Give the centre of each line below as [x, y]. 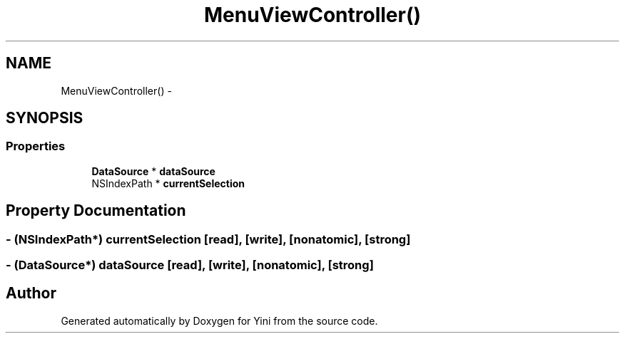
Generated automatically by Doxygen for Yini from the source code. [219, 320]
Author [31, 293]
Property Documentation [96, 211]
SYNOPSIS [45, 118]
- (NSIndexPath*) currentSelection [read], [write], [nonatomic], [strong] [208, 239]
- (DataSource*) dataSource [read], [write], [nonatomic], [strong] [190, 265]
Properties [36, 146]
